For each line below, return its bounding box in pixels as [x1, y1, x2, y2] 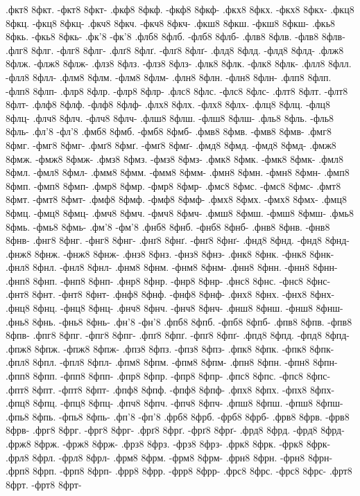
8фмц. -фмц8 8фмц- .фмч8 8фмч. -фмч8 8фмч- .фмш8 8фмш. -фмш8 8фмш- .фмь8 [6, 205, 354, 220]
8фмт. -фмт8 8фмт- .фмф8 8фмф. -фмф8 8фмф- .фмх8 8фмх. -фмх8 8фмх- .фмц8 [6, 192, 347, 206]
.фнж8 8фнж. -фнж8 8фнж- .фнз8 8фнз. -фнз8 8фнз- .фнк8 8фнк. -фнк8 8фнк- [6, 246, 334, 260]
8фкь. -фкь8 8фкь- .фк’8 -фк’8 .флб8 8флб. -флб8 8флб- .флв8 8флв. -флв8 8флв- [6, 29, 345, 44]
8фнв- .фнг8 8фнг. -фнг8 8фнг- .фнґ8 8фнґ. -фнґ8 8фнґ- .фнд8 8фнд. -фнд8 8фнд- [6, 233, 350, 247]
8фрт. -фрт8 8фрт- [6, 477, 82, 491]
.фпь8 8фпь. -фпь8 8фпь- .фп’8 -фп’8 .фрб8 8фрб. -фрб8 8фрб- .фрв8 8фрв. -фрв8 [6, 409, 350, 423]
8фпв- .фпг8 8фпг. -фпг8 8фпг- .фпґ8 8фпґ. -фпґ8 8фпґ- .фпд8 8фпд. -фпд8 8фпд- [6, 328, 350, 342]
